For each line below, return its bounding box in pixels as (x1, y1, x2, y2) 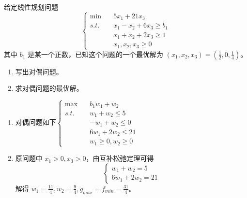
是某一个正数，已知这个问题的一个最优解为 (28, 49, 164, 59)
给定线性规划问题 (4, 2, 58, 12)
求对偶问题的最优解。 (15, 83, 83, 93)
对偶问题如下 (15, 117, 56, 127)
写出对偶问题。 (15, 67, 63, 77)
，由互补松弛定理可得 (86, 153, 154, 163)
